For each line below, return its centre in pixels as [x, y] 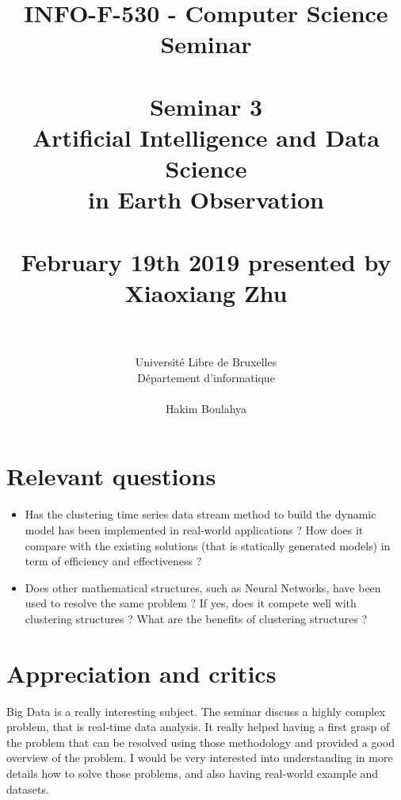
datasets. [28, 789]
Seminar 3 [206, 106]
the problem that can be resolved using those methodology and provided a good [200, 742]
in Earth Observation [206, 199]
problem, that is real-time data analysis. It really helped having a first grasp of [198, 727]
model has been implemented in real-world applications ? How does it [194, 529]
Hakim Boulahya [206, 408]
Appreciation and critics [141, 673]
